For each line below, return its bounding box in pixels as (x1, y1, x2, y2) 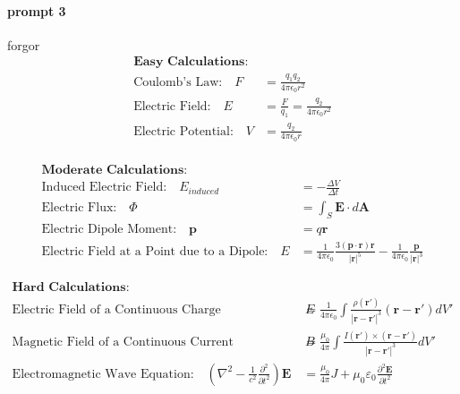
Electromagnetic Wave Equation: (12, 367, 194, 381)
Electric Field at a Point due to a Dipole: (41, 244, 268, 258)
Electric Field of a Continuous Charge (12, 303, 221, 316)
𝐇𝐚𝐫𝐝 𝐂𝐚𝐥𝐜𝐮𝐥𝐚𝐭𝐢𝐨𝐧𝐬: (12, 281, 130, 295)
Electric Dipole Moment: (41, 223, 177, 236)
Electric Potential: (133, 124, 234, 138)
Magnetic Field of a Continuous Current (12, 335, 234, 348)
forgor (7, 35, 40, 54)
